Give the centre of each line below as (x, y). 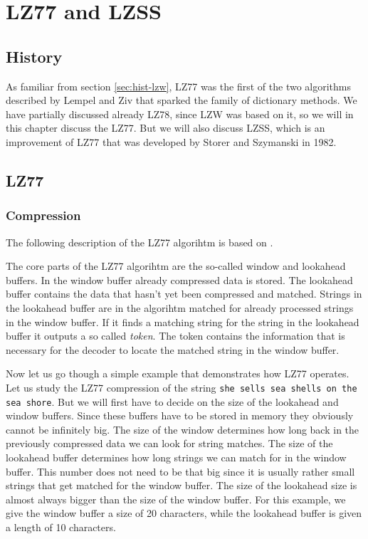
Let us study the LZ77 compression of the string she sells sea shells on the (182, 387)
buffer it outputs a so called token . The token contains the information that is (175, 336)
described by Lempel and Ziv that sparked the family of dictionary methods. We (182, 100)
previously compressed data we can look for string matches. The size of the (169, 443)
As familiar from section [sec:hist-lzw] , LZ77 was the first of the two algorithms (179, 86)
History (34, 56)
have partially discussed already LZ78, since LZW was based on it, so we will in (180, 114)
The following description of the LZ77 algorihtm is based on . (140, 242)
